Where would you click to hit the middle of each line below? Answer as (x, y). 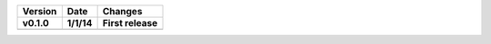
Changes (122, 11)
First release (130, 23)
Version (40, 11)
